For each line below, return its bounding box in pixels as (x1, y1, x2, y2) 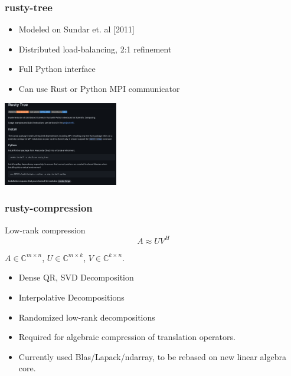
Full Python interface (18, 62, 96, 75)
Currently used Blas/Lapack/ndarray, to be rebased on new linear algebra (18, 350, 286, 362)
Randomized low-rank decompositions (18, 311, 155, 323)
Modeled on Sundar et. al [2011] (18, 23, 135, 35)
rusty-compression (5, 200, 93, 215)
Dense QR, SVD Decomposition (18, 271, 134, 283)
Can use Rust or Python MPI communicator (18, 83, 180, 94)
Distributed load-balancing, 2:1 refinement (18, 42, 172, 55)
